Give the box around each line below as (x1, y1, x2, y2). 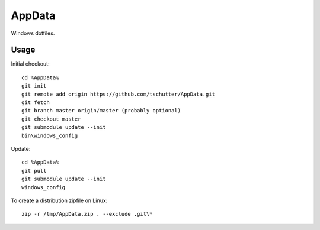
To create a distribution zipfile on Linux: (11, 197, 108, 204)
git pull (21, 167, 47, 174)
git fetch (21, 99, 50, 106)
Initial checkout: (11, 60, 50, 67)
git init (21, 83, 47, 89)
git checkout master (21, 115, 81, 122)
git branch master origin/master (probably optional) (21, 107, 181, 114)
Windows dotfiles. (11, 30, 55, 37)
